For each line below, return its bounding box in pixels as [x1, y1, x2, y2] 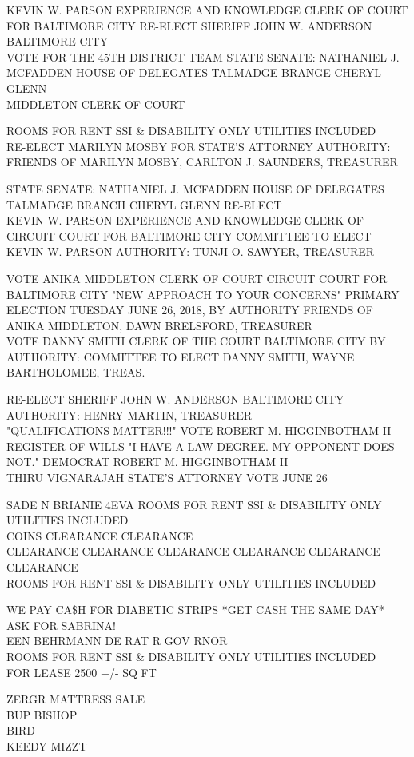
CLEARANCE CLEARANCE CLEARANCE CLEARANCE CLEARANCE [6, 543, 380, 560]
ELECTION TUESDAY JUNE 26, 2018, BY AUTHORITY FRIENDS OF [6, 301, 373, 318]
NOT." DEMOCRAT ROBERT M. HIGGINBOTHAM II [6, 453, 289, 470]
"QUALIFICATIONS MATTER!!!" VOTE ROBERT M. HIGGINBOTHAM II [6, 422, 392, 439]
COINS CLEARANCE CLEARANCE [6, 527, 193, 544]
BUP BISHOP [6, 706, 78, 723]
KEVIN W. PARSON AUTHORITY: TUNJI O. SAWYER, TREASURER [6, 243, 375, 260]
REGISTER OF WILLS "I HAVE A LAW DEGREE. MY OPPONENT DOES [6, 437, 395, 454]
